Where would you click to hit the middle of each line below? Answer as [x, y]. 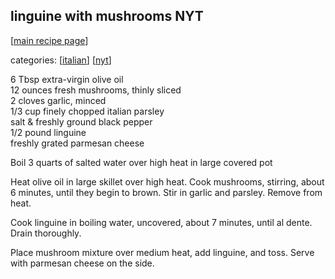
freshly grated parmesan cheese [77, 143]
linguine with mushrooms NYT [107, 16]
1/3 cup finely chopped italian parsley [87, 111]
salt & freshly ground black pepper [81, 121]
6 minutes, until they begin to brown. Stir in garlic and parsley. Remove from [166, 192]
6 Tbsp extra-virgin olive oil [67, 79]
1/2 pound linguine [48, 132]
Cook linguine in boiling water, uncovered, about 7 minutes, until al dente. [161, 222]
